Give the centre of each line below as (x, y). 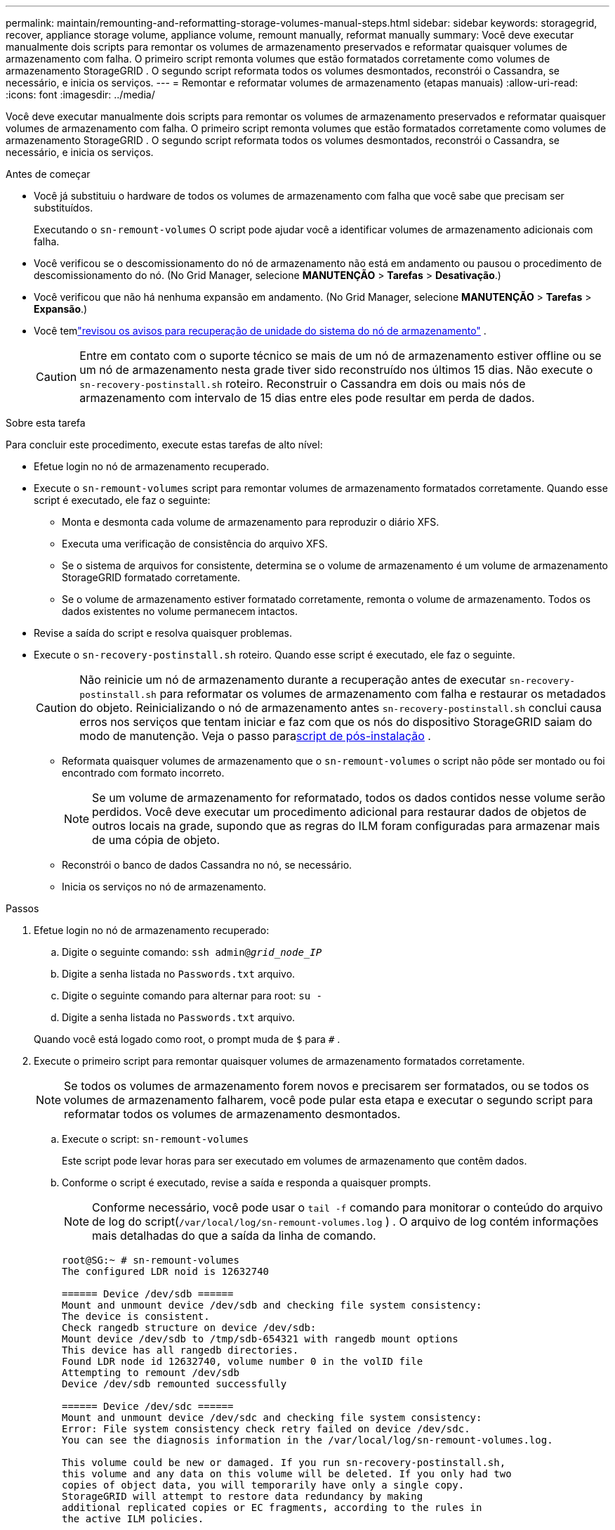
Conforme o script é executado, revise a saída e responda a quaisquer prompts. (246, 1182)
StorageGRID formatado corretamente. (151, 577)
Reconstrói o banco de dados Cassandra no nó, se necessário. (207, 865)
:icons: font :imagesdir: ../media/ (80, 95)
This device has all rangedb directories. (180, 1350)
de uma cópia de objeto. (156, 840)
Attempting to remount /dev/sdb (151, 1373)
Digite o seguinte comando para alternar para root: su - (192, 996)
